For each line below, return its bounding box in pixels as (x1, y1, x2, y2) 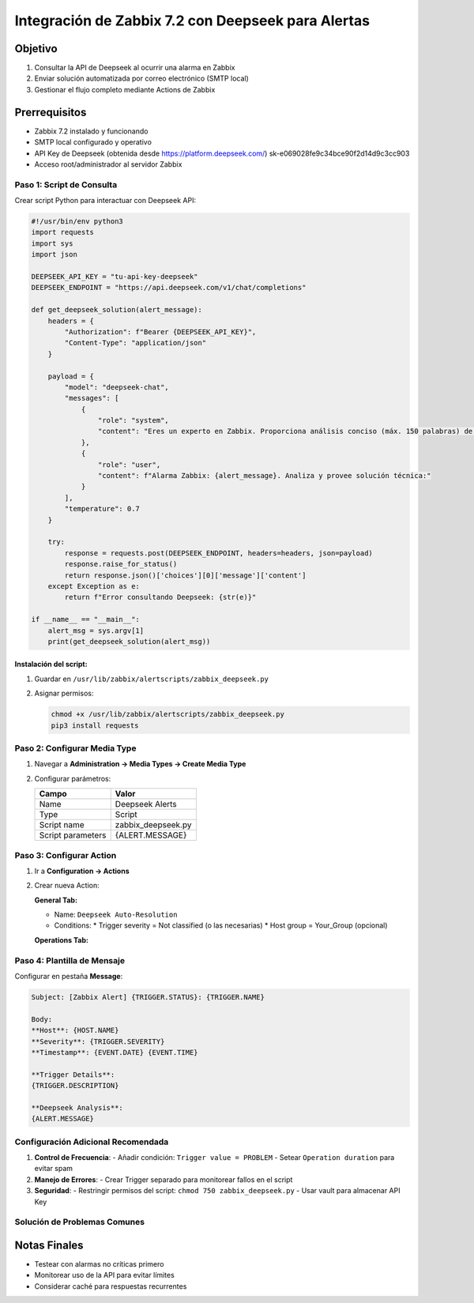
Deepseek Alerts (115, 799, 177, 810)
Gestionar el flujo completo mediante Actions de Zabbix (34, 85, 216, 94)
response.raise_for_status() (64, 559, 178, 569)
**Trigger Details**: (31, 1070, 115, 1079)
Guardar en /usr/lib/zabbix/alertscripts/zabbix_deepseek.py (34, 674, 269, 684)
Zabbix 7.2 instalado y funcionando (34, 126, 149, 136)
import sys (31, 239, 73, 248)
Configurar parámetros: (34, 774, 111, 783)
